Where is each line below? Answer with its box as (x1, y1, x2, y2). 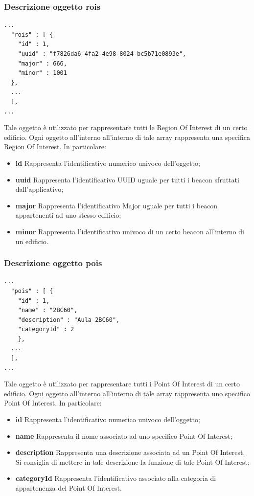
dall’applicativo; (15, 184, 64, 194)
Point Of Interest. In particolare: (4, 398, 102, 408)
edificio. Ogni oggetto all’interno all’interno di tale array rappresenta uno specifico (4, 388, 250, 398)
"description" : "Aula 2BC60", (18, 316, 120, 323)
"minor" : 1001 (18, 69, 67, 77)
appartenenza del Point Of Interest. (15, 483, 122, 493)
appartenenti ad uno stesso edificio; (15, 210, 121, 220)
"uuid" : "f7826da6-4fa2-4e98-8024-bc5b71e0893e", (18, 50, 186, 57)
